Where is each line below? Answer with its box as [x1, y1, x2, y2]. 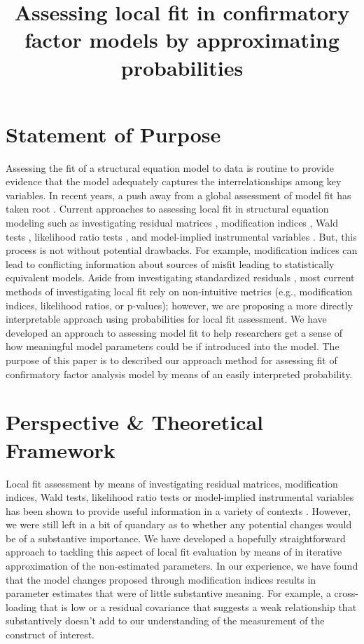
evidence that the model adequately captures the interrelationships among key [6, 174, 342, 189]
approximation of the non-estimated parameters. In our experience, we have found [6, 558, 358, 573]
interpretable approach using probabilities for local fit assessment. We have [6, 311, 327, 326]
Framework [6, 435, 115, 464]
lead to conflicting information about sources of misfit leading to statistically [6, 256, 335, 271]
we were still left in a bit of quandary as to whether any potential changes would [6, 517, 352, 532]
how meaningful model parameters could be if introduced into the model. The [6, 339, 339, 354]
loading [6, 599, 37, 614]
